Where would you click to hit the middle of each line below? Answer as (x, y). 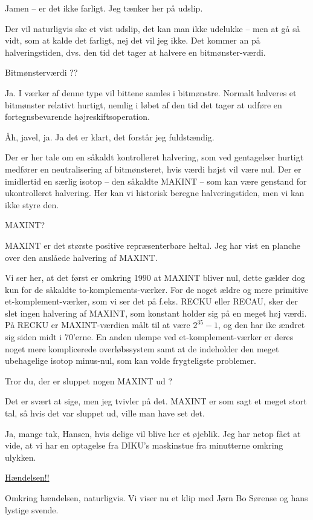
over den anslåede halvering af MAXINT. (81, 257)
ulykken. (21, 457)
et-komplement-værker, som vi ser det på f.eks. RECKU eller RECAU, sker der (152, 301)
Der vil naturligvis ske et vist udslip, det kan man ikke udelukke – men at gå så (153, 28)
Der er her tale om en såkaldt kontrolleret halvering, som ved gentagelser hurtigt (154, 157)
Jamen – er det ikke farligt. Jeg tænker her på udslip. (104, 8)
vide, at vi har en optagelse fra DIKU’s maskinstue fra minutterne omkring (144, 445)
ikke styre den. (32, 204)
